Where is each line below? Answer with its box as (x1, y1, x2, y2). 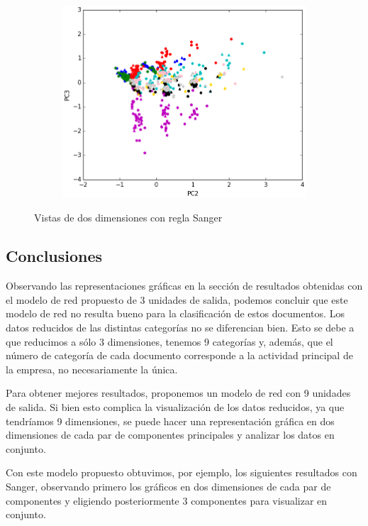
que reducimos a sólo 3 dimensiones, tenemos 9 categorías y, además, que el (6, 334, 333, 349)
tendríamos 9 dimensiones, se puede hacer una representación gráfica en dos (6, 413, 335, 428)
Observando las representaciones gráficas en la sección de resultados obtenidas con (6, 278, 363, 293)
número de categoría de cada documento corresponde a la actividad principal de (6, 348, 353, 363)
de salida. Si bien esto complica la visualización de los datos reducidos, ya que (6, 399, 345, 414)
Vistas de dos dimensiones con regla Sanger (34, 210, 223, 225)
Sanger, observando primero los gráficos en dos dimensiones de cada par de (6, 478, 331, 493)
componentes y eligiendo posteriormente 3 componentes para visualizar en (6, 493, 328, 508)
